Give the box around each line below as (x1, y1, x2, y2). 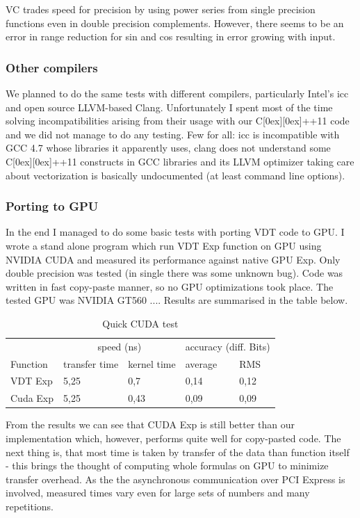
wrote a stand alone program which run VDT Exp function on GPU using (6, 238, 322, 252)
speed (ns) (97, 339, 142, 353)
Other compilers (6, 58, 98, 76)
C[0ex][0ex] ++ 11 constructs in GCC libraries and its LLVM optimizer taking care (6, 154, 354, 168)
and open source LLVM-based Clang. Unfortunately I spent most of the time (6, 99, 333, 114)
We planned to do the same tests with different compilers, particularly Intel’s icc (6, 86, 349, 100)
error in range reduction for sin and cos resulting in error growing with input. (6, 29, 336, 44)
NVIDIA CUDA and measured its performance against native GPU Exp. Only (6, 252, 341, 266)
